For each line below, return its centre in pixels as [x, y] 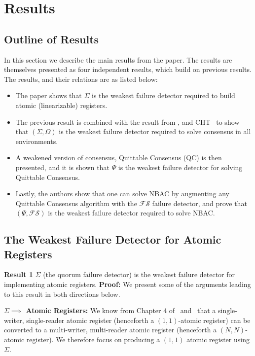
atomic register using [218, 339]
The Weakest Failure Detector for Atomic [113, 239]
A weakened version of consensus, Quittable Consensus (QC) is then [119, 158]
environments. [37, 141]
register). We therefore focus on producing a [93, 339]
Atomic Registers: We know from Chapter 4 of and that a [121, 310]
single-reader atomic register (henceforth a [90, 320]
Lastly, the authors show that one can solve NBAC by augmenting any [122, 194]
